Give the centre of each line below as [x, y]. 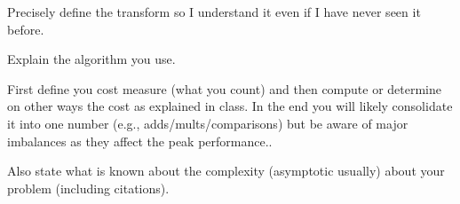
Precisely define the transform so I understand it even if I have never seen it [214, 12]
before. [26, 29]
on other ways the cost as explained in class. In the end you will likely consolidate [230, 106]
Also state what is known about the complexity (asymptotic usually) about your [226, 171]
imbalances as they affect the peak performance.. [140, 141]
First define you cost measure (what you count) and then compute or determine [225, 88]
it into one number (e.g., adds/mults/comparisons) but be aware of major [208, 123]
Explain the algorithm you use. [91, 59]
